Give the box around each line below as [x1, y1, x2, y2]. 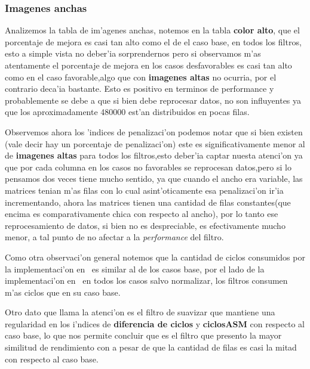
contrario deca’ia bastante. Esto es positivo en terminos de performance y [5, 82, 274, 95]
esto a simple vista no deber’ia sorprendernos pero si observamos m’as [5, 47, 261, 60]
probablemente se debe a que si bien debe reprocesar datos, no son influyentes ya [5, 94, 302, 106]
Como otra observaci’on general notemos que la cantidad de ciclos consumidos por [5, 250, 305, 263]
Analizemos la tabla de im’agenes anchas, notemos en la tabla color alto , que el [5, 24, 300, 36]
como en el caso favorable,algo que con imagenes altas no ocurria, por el [5, 70, 277, 83]
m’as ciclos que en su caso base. [5, 286, 121, 298]
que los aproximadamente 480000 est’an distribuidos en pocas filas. [5, 106, 250, 118]
